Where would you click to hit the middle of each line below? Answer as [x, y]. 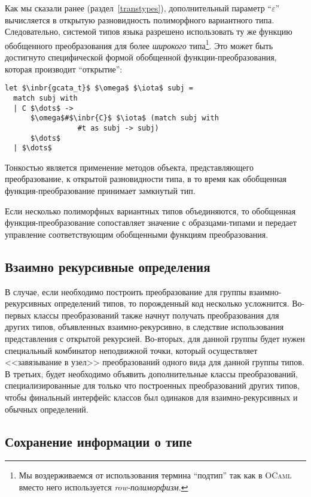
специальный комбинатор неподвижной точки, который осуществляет [131, 350]
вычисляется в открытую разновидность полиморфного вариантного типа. [140, 19]
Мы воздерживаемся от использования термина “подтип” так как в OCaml [155, 475]
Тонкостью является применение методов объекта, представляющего [129, 167]
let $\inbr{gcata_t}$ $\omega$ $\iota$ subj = [99, 88]
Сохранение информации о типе [98, 441]
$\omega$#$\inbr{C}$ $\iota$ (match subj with [124, 118]
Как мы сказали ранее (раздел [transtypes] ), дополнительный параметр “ [138, 8]
